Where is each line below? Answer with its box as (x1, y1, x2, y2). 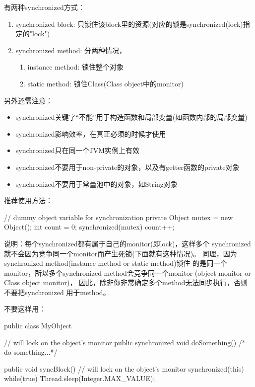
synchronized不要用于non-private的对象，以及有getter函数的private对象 (15, 161, 240, 172)
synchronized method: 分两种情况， (15, 45, 126, 55)
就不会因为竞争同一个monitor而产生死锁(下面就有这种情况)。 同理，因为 (4, 248, 237, 258)
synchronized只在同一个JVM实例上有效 (15, 145, 140, 155)
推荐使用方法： (4, 195, 53, 206)
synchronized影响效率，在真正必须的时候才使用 (15, 128, 166, 139)
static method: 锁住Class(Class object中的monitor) (27, 78, 184, 88)
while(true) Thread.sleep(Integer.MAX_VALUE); (4, 373, 155, 384)
